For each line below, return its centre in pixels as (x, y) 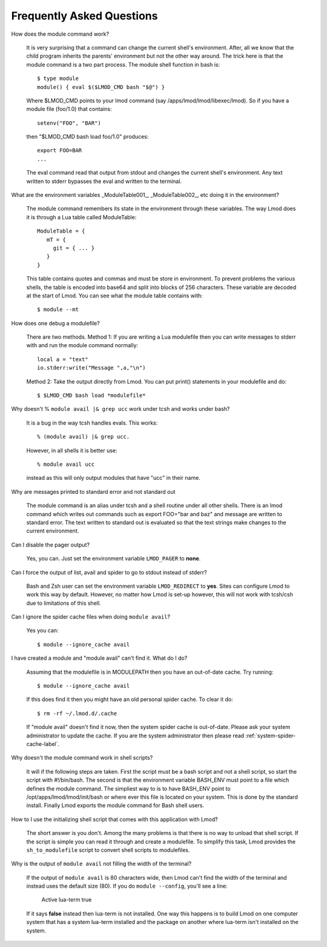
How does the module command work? (60, 34)
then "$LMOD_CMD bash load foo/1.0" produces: (88, 137)
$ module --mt (58, 310)
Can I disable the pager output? (51, 545)
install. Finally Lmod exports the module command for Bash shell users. (115, 805)
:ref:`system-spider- (271, 736)
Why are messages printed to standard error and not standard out (93, 491)
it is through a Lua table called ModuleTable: (81, 217)
